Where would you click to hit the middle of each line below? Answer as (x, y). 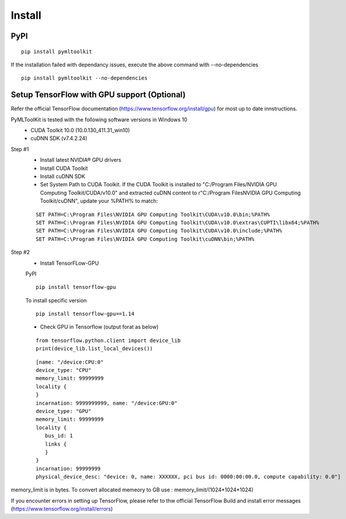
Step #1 (20, 149)
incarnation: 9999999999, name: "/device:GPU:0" (107, 403)
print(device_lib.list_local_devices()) (94, 349)
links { (56, 444)
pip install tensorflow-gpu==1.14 (85, 314)
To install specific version (56, 300)
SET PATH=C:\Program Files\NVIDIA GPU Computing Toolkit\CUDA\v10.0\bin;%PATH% (153, 214)
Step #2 (20, 252)
